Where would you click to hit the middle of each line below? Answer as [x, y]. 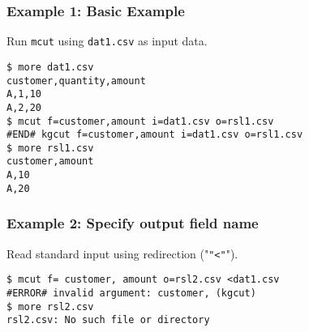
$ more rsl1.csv [50, 148]
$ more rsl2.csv [50, 306]
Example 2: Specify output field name [133, 223]
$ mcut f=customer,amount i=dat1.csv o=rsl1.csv [140, 121]
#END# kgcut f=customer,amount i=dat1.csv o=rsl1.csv [155, 135]
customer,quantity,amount [76, 81]
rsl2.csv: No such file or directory [108, 320]
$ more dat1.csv [50, 67]
